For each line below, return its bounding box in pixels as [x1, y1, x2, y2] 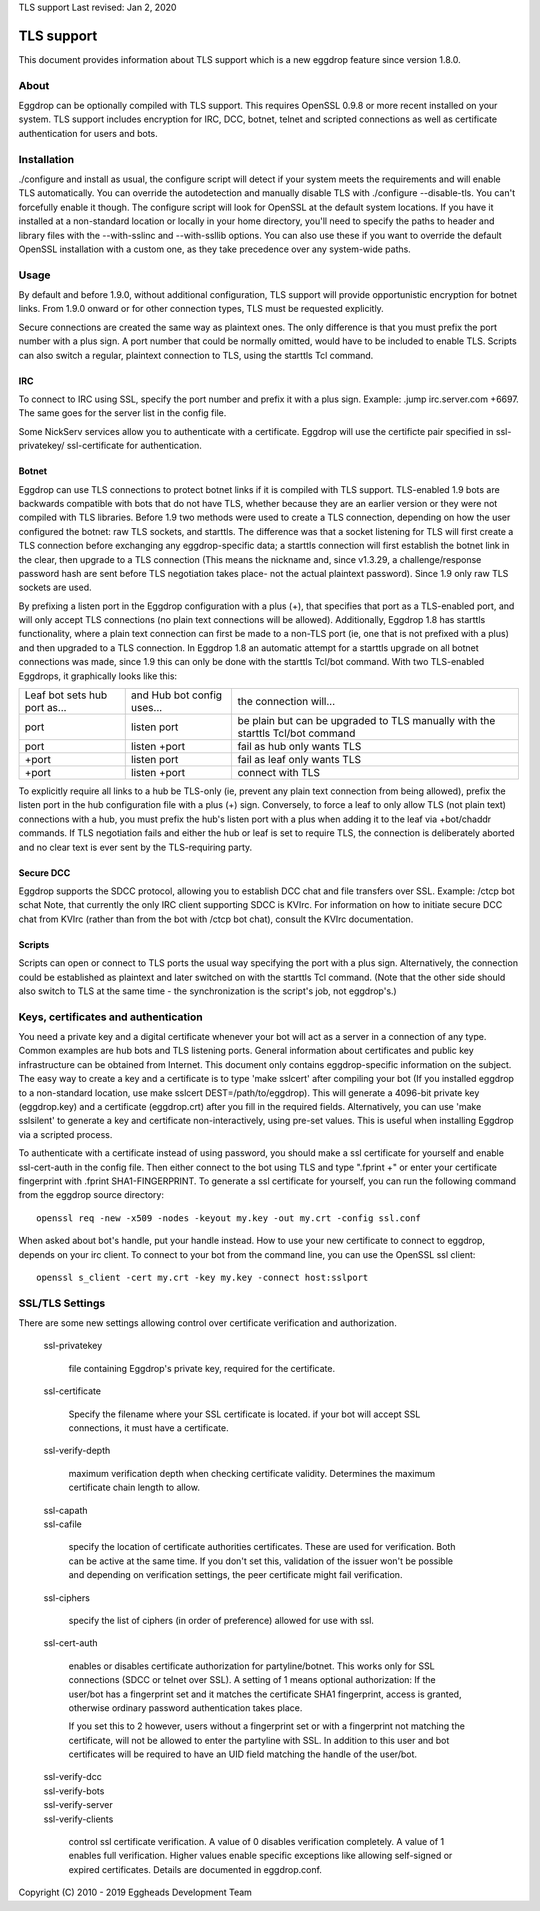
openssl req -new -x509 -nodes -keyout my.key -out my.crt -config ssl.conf [36, 1212, 422, 1224]
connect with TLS [237, 766, 320, 780]
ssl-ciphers [43, 1591, 90, 1604]
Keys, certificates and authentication [18, 1010, 204, 1024]
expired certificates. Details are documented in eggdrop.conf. [68, 1863, 322, 1875]
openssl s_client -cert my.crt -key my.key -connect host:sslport [36, 1271, 369, 1283]
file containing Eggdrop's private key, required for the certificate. [68, 1362, 335, 1374]
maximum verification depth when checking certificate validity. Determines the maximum [68, 1467, 436, 1479]
